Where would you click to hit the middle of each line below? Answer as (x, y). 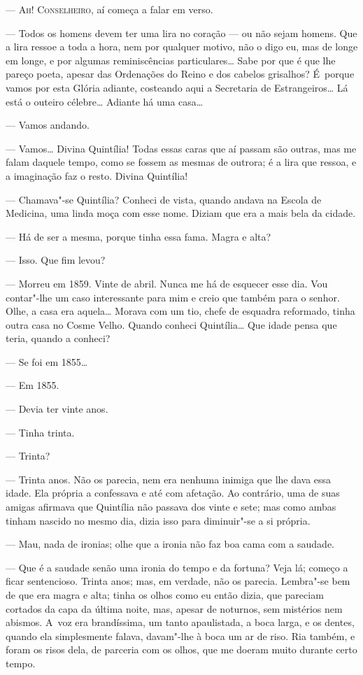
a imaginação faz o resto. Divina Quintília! (97, 175)
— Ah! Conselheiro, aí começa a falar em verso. (109, 9)
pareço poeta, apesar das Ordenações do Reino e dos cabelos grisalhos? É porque (180, 74)
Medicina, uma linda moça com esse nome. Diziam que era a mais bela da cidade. (181, 213)
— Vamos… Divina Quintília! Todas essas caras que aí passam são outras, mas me (181, 148)
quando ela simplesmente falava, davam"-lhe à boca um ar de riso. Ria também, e (180, 635)
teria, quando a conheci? (58, 338)
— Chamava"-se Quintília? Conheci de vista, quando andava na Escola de (164, 199)
